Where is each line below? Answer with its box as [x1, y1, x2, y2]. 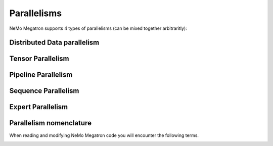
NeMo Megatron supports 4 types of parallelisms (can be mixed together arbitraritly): [9, 25, 187, 31]
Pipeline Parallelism [9, 71, 73, 79]
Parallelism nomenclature [9, 119, 92, 127]
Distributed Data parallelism [9, 38, 100, 47]
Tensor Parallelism [9, 55, 69, 63]
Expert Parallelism [9, 103, 68, 111]
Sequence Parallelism [9, 86, 79, 95]
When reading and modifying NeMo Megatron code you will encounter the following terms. [9, 132, 199, 138]
